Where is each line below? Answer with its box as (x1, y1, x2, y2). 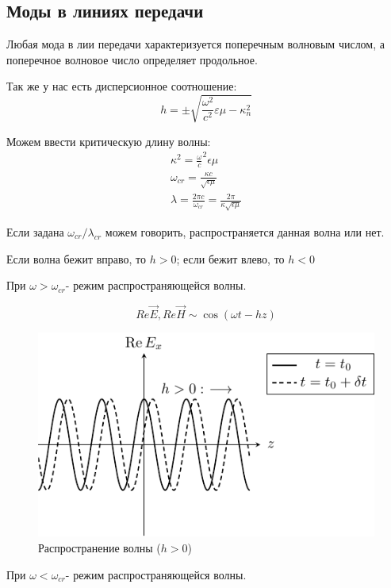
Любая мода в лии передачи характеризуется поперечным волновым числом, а (6, 36, 385, 52)
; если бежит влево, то (176, 250, 285, 267)
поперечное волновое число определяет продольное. (6, 51, 258, 67)
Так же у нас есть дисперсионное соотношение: (6, 78, 237, 94)
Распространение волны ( (38, 539, 161, 555)
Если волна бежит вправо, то (6, 250, 147, 267)
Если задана (6, 224, 64, 240)
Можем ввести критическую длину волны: (6, 133, 211, 149)
